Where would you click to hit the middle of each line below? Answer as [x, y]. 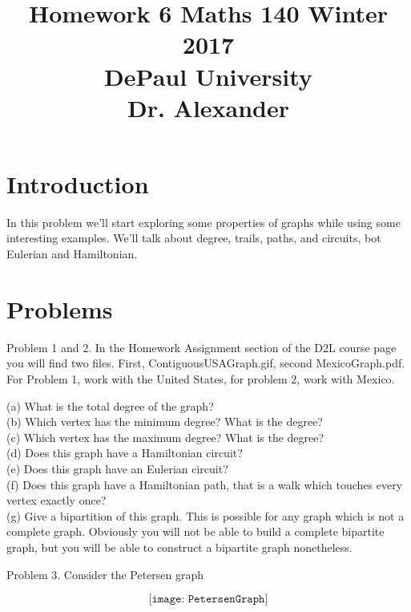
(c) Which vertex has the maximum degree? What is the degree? [165, 437]
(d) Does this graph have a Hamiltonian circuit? [125, 453]
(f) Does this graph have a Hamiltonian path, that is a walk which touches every [205, 484]
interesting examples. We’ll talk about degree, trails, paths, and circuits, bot [194, 238]
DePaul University [208, 76]
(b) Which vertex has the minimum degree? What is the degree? [165, 422]
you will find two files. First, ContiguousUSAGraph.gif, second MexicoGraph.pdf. [206, 363]
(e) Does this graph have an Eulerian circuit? [117, 468]
